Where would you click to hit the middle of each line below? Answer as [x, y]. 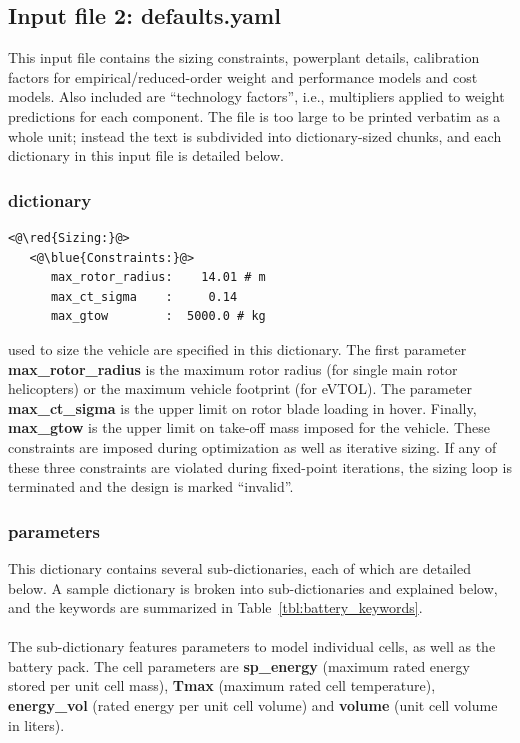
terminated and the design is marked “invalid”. [151, 486]
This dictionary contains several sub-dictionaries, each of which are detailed [239, 567]
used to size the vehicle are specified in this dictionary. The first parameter [237, 348]
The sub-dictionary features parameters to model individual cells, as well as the [252, 646]
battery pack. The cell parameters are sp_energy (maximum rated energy [239, 665]
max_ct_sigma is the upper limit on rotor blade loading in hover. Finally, [242, 407]
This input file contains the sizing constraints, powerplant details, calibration [244, 57]
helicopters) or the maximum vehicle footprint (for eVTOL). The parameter [240, 388]
